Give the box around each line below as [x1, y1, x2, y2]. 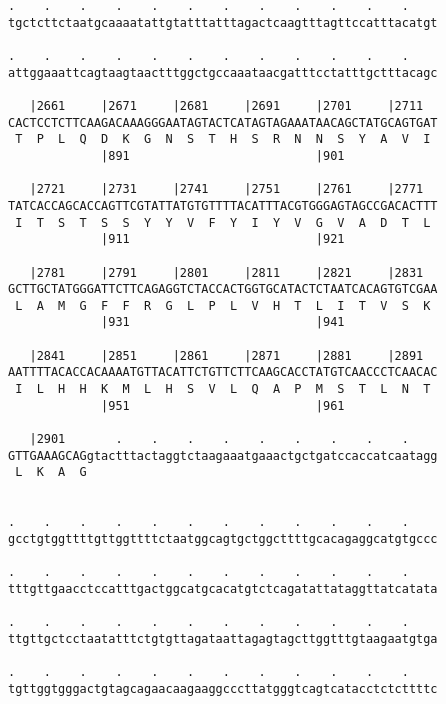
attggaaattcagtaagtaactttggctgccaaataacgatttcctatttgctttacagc [8, 65, 438, 80]
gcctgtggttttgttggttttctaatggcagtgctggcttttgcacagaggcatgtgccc [8, 532, 438, 546]
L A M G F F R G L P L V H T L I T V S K [15, 298, 431, 313]
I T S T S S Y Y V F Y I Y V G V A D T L [15, 215, 431, 230]
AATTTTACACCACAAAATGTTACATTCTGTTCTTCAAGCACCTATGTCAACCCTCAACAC [8, 365, 438, 380]
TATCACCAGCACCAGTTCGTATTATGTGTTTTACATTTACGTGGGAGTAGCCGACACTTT [8, 198, 438, 213]
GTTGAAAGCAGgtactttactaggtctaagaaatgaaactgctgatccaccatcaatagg [8, 448, 438, 463]
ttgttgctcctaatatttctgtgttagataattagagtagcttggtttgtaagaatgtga [8, 631, 438, 646]
